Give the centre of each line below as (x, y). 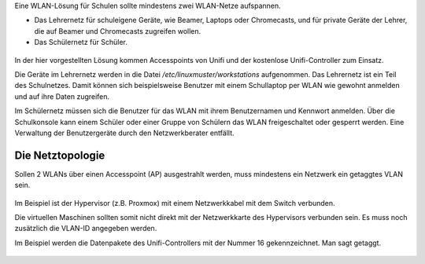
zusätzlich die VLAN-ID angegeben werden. (86, 229)
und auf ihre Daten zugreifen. (62, 96)
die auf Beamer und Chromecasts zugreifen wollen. (118, 31)
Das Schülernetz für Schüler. (81, 42)
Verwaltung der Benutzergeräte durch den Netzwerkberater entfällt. (124, 133)
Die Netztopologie (60, 155)
